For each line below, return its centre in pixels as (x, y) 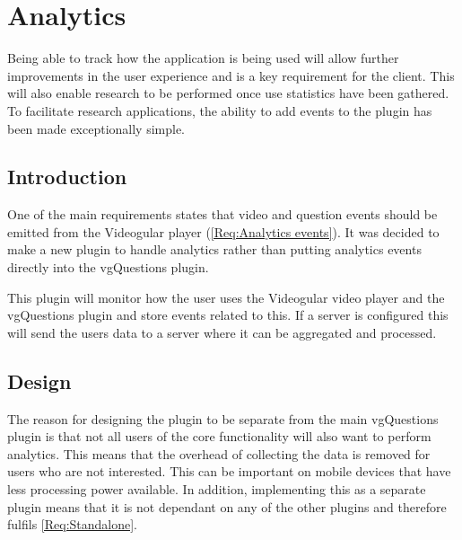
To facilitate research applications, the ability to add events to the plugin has (220, 110)
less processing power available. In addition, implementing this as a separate (217, 489)
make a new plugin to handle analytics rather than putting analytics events (214, 249)
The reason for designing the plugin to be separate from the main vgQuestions (223, 418)
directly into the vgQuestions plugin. (108, 267)
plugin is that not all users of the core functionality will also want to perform (219, 436)
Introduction (67, 177)
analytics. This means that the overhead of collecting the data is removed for (219, 453)
